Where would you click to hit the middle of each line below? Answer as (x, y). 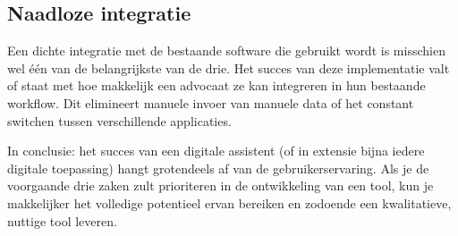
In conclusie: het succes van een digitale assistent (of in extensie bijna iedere (216, 151)
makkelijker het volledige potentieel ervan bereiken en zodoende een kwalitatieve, (229, 202)
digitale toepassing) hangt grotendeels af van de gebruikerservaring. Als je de (218, 168)
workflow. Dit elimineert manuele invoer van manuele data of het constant (211, 102)
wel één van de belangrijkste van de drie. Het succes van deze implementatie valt (229, 67)
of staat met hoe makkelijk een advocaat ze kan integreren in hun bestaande (216, 85)
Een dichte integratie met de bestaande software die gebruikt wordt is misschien (226, 51)
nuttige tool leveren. (62, 220)
